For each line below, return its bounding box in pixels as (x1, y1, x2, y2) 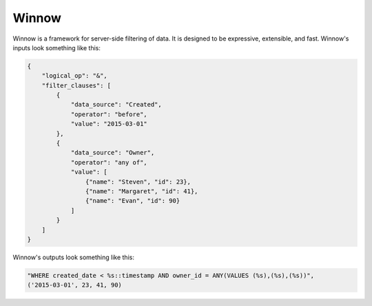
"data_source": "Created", (70, 100, 162, 109)
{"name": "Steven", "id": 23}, (85, 177, 191, 186)
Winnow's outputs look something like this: (12, 253, 134, 261)
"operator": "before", (70, 110, 147, 118)
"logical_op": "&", (41, 72, 108, 80)
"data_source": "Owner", (70, 149, 155, 157)
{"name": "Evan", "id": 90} (85, 197, 180, 205)
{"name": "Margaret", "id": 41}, (85, 188, 198, 195)
